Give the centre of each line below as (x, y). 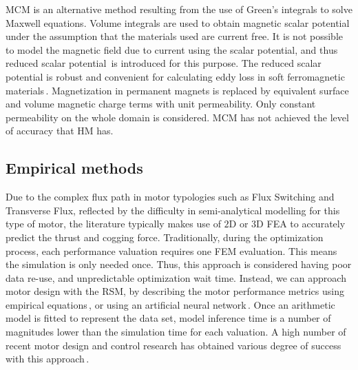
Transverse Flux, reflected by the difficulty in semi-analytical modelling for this (173, 210)
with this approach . (48, 359)
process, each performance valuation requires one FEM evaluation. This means (171, 250)
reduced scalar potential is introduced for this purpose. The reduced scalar (164, 63)
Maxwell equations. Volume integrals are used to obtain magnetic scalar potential (178, 22)
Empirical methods (74, 168)
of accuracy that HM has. (60, 131)
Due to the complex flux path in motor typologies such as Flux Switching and (170, 197)
